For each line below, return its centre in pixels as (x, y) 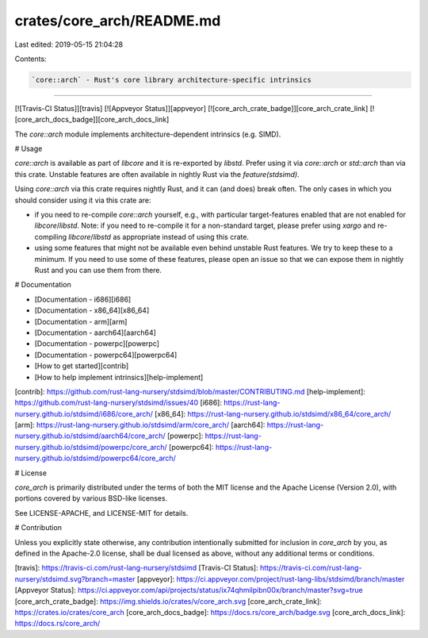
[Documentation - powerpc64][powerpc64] (106, 355)
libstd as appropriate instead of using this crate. (171, 236)
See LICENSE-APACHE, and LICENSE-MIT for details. (101, 513)
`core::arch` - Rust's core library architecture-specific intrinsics (172, 80)
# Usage (29, 149)
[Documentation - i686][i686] (83, 299)
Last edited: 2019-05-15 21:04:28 (69, 44)
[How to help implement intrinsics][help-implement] (119, 377)
